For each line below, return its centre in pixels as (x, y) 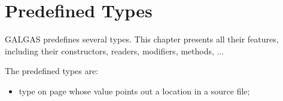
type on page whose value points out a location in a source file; (134, 91)
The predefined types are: (52, 71)
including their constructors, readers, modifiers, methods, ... (115, 51)
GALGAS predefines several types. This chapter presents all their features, (142, 39)
